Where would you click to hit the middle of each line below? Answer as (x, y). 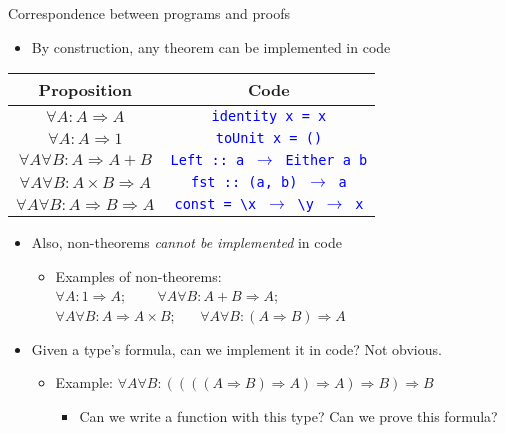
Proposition (85, 90)
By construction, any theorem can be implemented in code (211, 46)
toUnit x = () (269, 138)
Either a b (326, 160)
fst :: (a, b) (244, 182)
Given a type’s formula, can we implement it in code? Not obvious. (236, 348)
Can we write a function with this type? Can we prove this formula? (288, 415)
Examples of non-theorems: (138, 275)
